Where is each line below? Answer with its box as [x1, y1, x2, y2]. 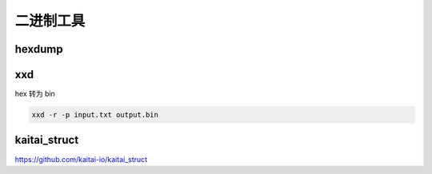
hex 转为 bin [14, 89, 55, 99]
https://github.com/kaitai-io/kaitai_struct [14, 154, 148, 164]
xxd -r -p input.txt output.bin [31, 110, 159, 120]
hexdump [14, 42, 63, 56]
